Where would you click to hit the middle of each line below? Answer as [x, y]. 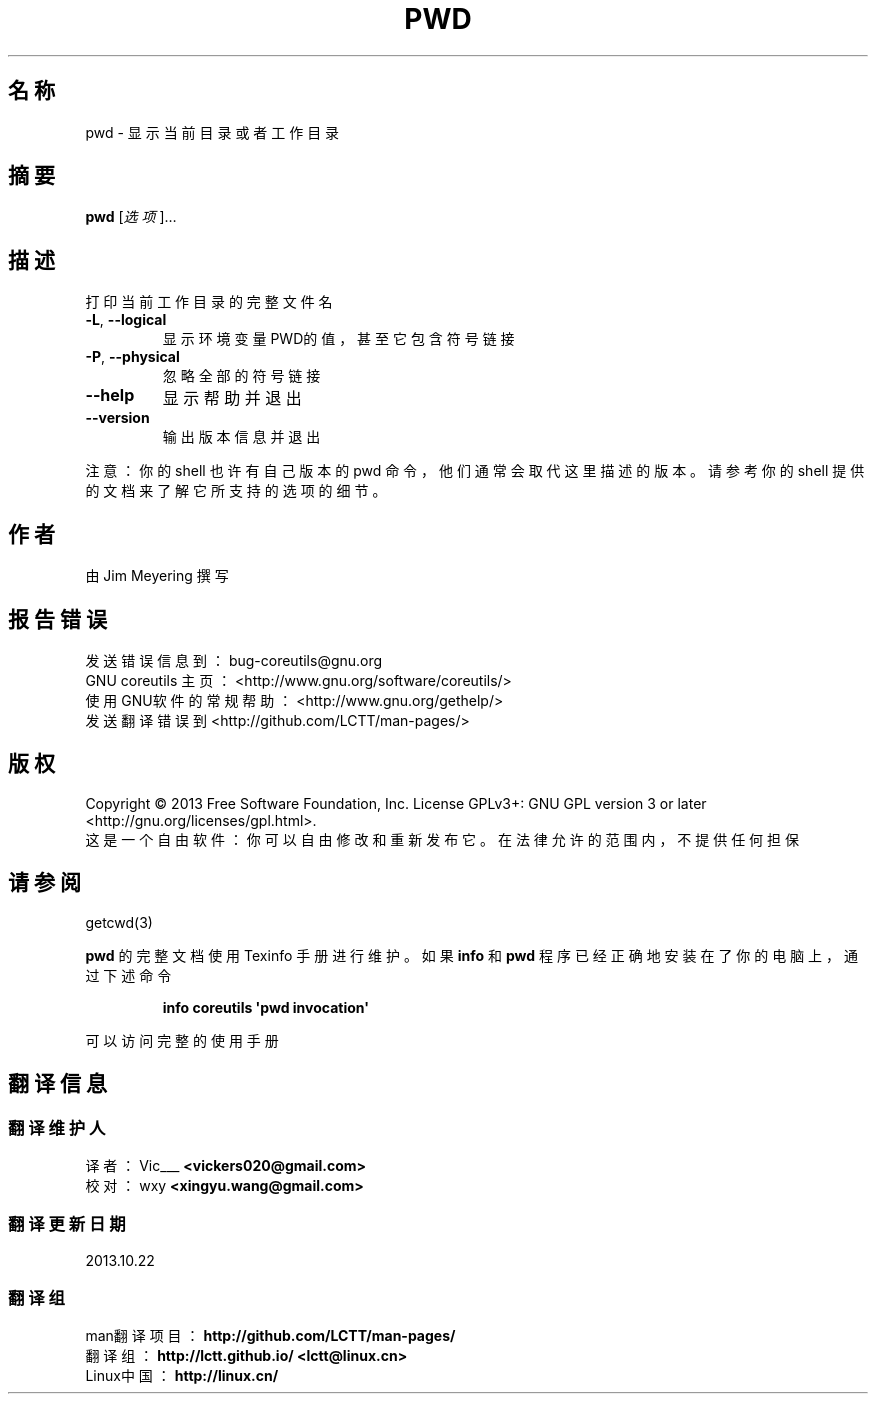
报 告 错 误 [57, 619]
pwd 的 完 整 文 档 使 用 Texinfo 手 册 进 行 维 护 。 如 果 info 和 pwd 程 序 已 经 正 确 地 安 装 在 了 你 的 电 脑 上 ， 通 [471, 955]
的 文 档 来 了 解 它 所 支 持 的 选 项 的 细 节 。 [236, 491]
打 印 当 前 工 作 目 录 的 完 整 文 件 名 [209, 302]
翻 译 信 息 [57, 1084]
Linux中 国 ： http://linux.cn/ [182, 1376]
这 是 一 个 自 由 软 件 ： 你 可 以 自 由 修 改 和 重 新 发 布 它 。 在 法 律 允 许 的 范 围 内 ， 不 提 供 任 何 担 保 [442, 839]
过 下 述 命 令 [128, 975]
